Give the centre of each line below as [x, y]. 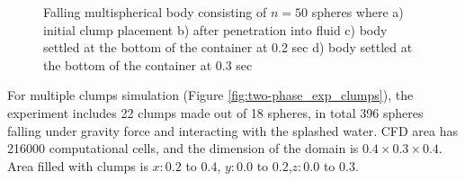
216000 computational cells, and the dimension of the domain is [183, 148]
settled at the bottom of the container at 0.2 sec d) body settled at [228, 47]
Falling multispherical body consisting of [155, 12]
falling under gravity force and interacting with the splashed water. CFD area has [232, 130]
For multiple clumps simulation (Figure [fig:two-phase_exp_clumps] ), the [210, 95]
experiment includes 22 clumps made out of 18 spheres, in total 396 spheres [215, 112]
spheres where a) [358, 12]
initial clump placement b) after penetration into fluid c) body [215, 29]
